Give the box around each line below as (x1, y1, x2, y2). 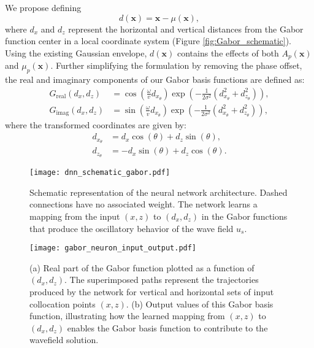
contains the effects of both (177, 46, 279, 59)
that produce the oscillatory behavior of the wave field (29, 222, 234, 234)
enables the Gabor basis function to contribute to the (67, 321, 268, 334)
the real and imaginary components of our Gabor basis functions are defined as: (5, 73, 305, 86)
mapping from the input (29, 209, 120, 222)
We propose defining (5, 1, 82, 14)
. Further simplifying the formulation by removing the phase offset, (50, 59, 302, 72)
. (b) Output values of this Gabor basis (126, 297, 274, 310)
